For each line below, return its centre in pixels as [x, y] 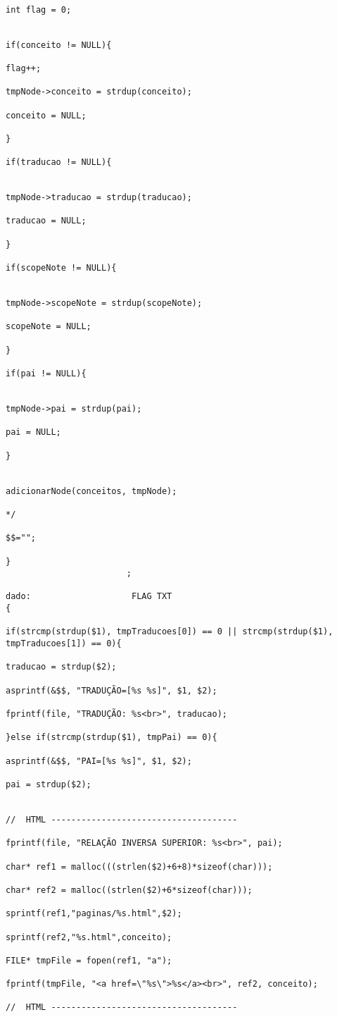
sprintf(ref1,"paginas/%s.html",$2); [94, 914]
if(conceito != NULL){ [59, 45]
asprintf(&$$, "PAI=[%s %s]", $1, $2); [99, 761]
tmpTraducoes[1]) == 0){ [64, 644]
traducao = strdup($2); [61, 667]
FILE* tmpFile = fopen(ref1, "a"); [89, 960]
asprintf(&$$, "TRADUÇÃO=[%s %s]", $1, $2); [112, 690]
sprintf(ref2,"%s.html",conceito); [89, 937]
